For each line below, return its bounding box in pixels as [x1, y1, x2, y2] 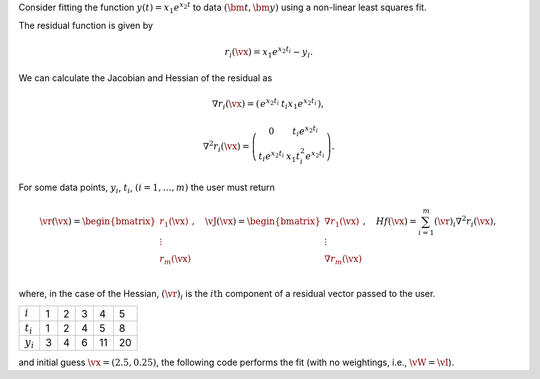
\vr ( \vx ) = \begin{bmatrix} [39, 215, 157, 227]
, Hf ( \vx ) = [362, 215, 417, 227]
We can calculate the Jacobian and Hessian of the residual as [18, 72, 273, 84]
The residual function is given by [18, 20, 154, 32]
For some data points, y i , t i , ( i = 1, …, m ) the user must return [18, 181, 275, 195]
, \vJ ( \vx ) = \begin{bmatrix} [191, 215, 321, 227]
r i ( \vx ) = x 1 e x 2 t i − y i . [224, 44, 314, 60]
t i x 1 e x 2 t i [280, 96, 317, 112]
